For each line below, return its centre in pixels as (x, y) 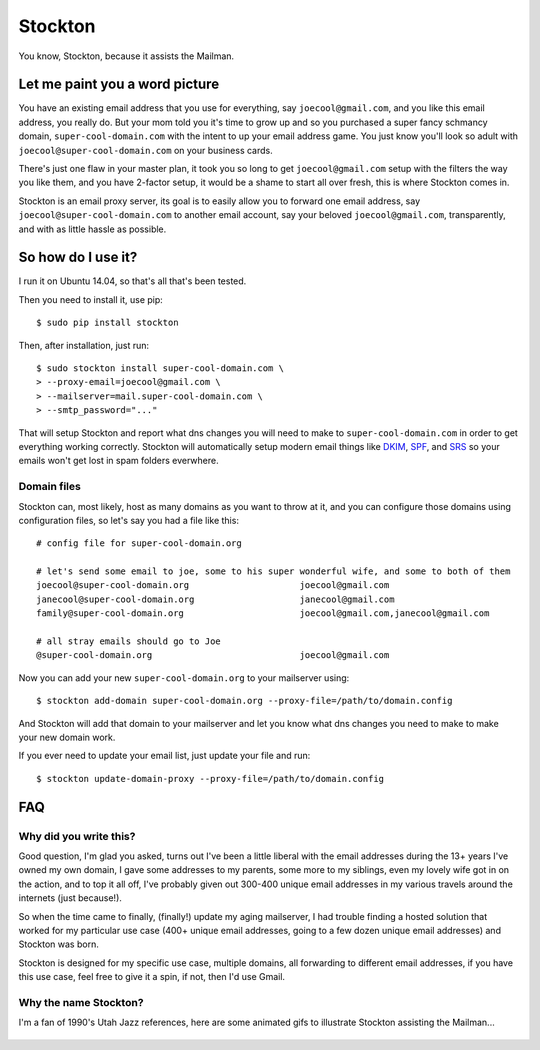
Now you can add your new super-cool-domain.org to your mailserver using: (184, 677)
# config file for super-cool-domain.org (139, 543)
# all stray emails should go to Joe (129, 641)
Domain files (50, 487)
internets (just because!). (70, 898)
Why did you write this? (77, 836)
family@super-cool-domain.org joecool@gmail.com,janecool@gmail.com (263, 613)
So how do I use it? (78, 257)
